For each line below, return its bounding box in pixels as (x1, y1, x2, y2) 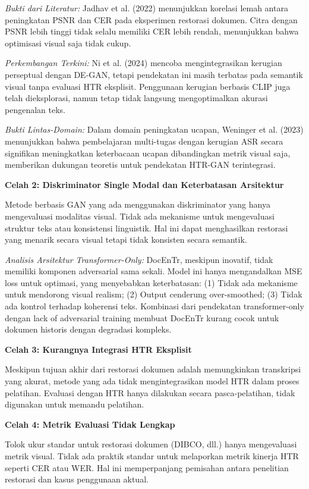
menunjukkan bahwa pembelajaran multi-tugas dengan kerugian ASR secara (5, 134, 283, 147)
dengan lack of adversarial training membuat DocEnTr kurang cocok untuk (5, 311, 279, 324)
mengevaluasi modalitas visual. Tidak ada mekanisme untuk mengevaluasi (5, 209, 275, 222)
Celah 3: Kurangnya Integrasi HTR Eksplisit (5, 343, 192, 355)
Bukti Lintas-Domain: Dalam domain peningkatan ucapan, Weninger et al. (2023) (5, 123, 304, 136)
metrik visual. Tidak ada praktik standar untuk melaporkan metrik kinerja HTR (5, 450, 299, 462)
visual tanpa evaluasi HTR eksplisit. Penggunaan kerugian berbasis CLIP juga (5, 80, 291, 92)
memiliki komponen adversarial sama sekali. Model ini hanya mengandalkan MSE (5, 265, 302, 277)
